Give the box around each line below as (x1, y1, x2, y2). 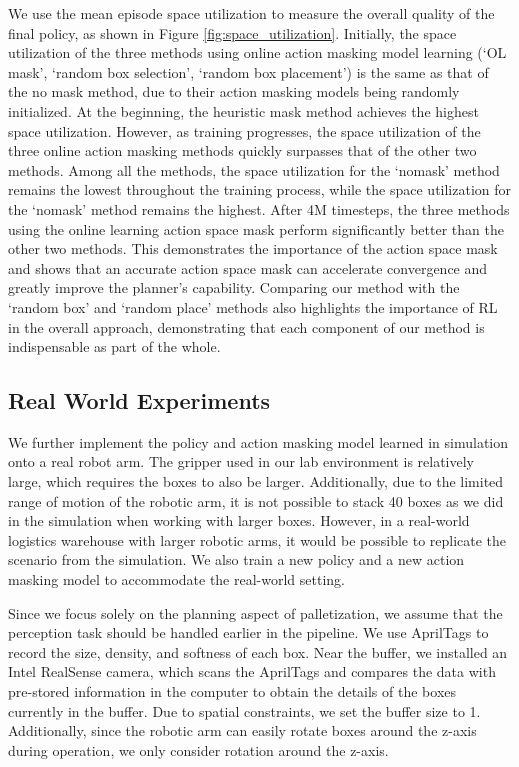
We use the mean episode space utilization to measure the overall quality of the (8, 3, 495, 23)
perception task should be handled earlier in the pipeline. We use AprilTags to (8, 622, 489, 643)
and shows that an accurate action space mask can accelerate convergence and (8, 257, 488, 278)
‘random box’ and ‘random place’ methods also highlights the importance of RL (8, 296, 498, 317)
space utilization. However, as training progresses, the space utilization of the (8, 120, 481, 141)
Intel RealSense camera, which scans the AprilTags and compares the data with (8, 661, 496, 682)
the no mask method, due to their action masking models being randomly (8, 81, 460, 102)
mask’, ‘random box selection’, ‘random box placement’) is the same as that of (8, 61, 489, 82)
